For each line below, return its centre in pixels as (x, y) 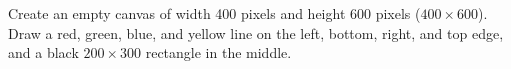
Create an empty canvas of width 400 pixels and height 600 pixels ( (214, 13)
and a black (43, 52)
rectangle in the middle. (218, 52)
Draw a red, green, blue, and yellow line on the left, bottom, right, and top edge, (256, 32)
